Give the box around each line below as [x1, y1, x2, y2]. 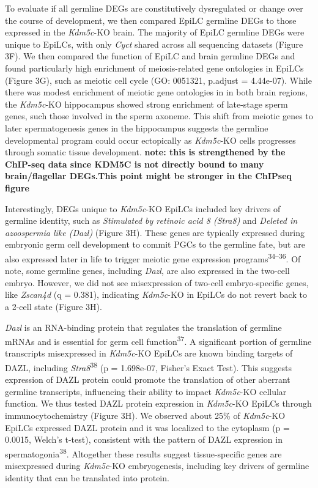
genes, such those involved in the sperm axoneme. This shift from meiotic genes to [5, 109, 313, 122]
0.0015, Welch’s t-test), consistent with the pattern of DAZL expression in [5, 433, 283, 446]
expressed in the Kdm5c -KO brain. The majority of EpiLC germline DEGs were [5, 26, 305, 39]
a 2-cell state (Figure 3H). [5, 300, 102, 312]
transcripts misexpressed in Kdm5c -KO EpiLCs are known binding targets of [5, 347, 293, 360]
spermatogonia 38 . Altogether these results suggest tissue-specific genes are [5, 445, 282, 460]
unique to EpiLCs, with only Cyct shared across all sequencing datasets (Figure [5, 37, 303, 50]
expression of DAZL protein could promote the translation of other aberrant [5, 373, 290, 386]
